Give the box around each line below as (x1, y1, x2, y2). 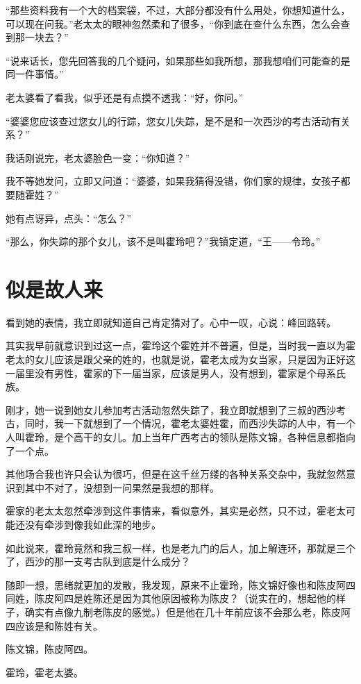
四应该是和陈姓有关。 (6, 618, 103, 633)
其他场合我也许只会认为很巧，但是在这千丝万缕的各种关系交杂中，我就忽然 (6, 467, 346, 481)
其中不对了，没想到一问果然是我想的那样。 (24, 480, 219, 494)
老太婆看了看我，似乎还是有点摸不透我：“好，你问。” (6, 90, 244, 104)
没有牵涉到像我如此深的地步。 (24, 517, 161, 531)
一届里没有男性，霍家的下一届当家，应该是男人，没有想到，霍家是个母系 (6, 365, 336, 380)
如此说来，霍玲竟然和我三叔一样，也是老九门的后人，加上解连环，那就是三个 (6, 540, 355, 555)
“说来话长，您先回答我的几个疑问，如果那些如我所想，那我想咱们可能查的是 (6, 53, 351, 67)
